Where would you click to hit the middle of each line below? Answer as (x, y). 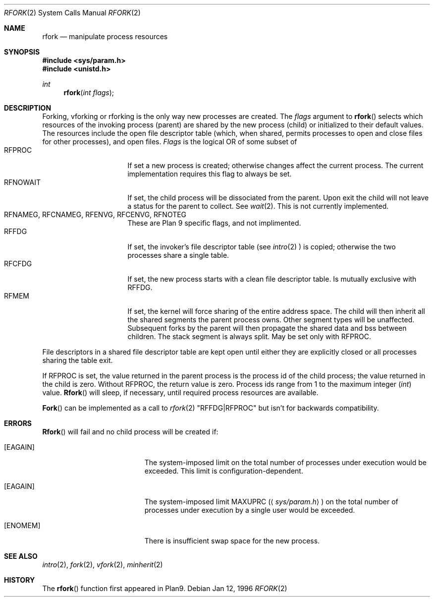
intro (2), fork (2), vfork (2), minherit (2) (103, 565)
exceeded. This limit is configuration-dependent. (224, 471)
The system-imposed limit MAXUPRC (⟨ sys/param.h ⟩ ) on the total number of (271, 502)
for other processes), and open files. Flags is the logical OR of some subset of (170, 142)
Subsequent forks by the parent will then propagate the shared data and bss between (267, 328)
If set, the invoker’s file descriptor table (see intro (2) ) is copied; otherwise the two (262, 247)
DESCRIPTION (28, 108)
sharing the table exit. (78, 360)
